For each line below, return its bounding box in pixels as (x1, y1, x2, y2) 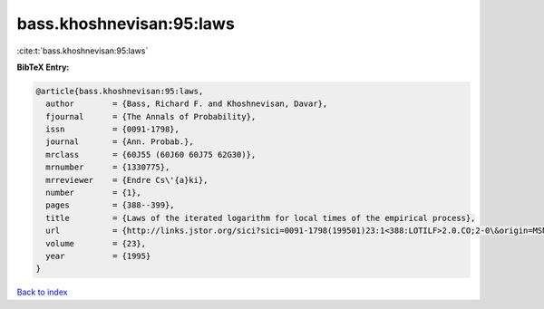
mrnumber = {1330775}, (45, 162, 170, 172)
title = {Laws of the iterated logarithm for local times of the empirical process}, (45, 213, 476, 223)
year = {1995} (45, 251, 151, 261)
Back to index (16, 286, 68, 298)
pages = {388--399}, (45, 200, 176, 210)
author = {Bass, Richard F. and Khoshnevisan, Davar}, (45, 99, 328, 109)
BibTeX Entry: (16, 62, 70, 72)
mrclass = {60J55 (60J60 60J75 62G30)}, (45, 150, 257, 159)
